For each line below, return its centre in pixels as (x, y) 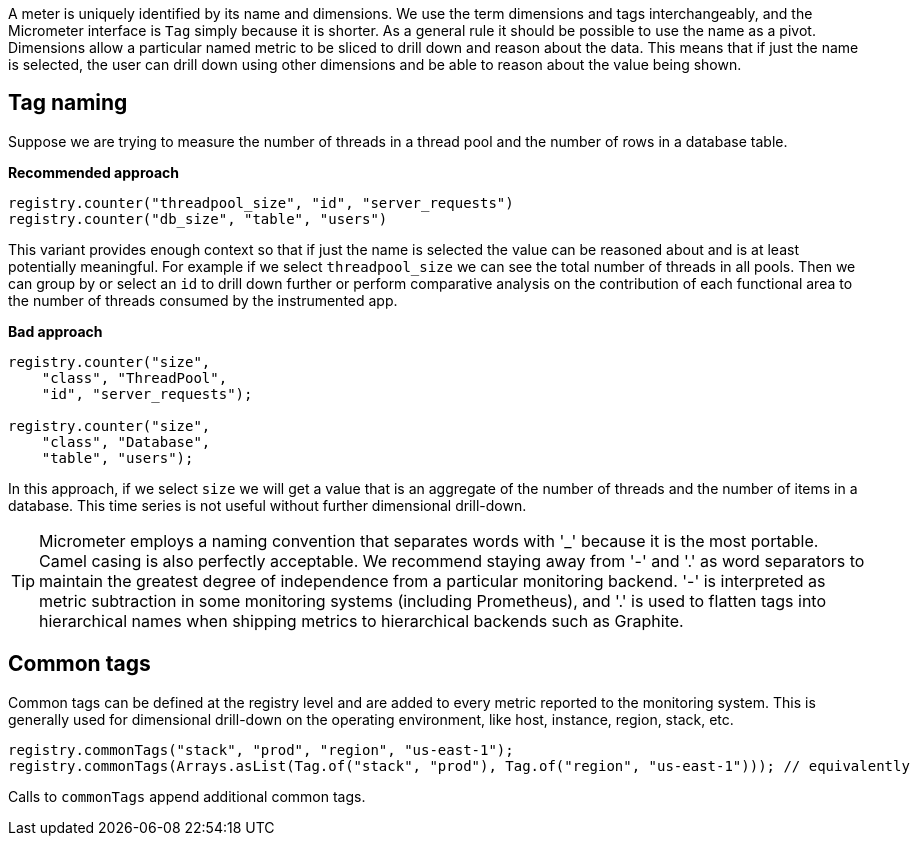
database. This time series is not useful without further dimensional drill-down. (267, 505)
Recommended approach (94, 172)
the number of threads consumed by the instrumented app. (203, 300)
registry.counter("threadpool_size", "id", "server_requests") (261, 202)
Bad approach (55, 331)
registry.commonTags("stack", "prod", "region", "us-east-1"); (261, 749)
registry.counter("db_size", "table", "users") (198, 218)
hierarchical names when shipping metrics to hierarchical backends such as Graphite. (361, 620)
